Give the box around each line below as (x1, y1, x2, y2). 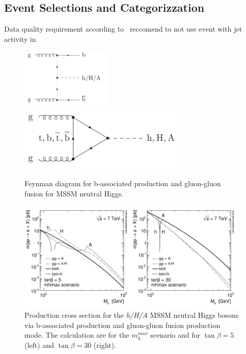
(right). (93, 339, 116, 350)
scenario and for (150, 330, 201, 340)
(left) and (24, 339, 54, 350)
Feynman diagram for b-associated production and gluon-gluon (24, 178, 221, 189)
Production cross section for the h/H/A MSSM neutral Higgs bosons (24, 310, 239, 320)
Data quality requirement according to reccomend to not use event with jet (4, 23, 242, 34)
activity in (4, 33, 36, 44)
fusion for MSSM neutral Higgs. (24, 188, 124, 198)
